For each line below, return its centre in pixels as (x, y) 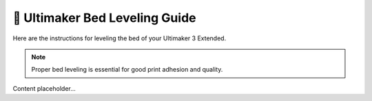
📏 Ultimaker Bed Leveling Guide (104, 18)
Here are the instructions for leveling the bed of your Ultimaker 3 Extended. (120, 38)
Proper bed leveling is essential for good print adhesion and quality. (127, 70)
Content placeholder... (44, 88)
